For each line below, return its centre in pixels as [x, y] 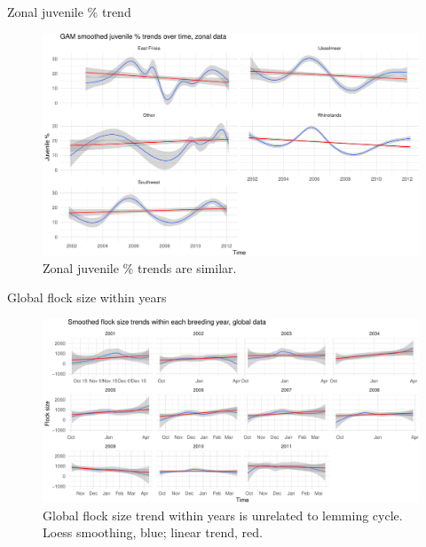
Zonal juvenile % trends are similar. [140, 267]
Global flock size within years [87, 297]
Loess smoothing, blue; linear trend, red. [153, 532]
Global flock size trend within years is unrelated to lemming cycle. [223, 515]
